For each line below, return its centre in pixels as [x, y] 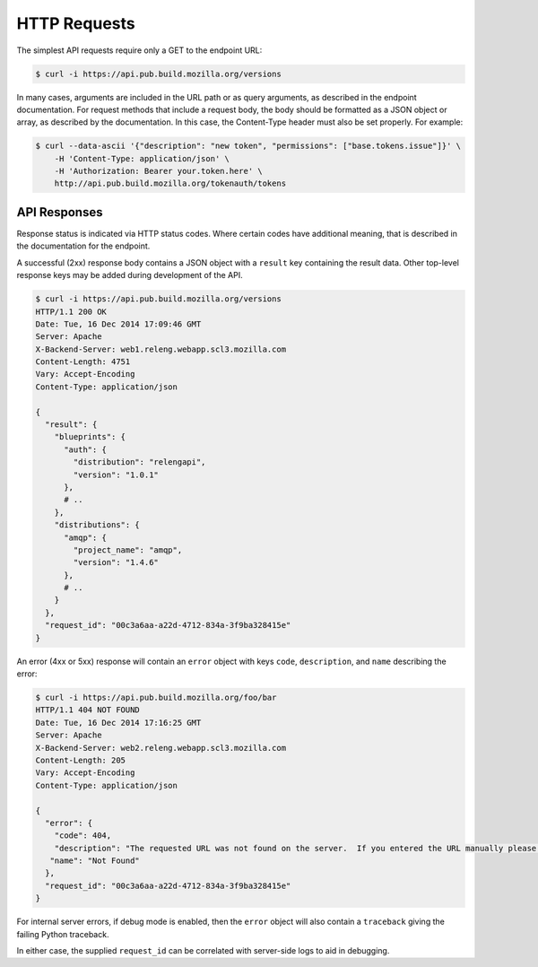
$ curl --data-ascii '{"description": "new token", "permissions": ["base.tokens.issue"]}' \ [248, 146]
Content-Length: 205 [80, 760]
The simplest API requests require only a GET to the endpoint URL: [139, 50]
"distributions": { [97, 525]
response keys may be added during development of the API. [130, 275]
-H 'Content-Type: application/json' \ [142, 158]
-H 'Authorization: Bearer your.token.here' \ [159, 171]
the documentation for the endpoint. [83, 246]
